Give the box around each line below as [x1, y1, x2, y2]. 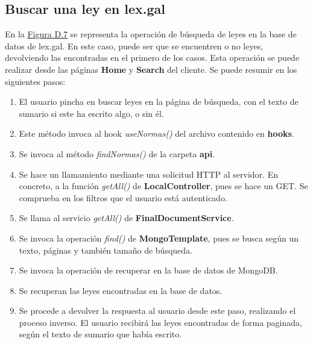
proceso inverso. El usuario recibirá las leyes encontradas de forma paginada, [19, 316, 302, 328]
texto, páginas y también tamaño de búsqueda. [19, 243, 192, 256]
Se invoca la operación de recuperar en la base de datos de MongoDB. [19, 264, 278, 277]
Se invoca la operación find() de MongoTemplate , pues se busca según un [19, 231, 299, 244]
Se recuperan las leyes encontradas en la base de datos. [19, 284, 223, 296]
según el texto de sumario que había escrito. [19, 328, 182, 340]
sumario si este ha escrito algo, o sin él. [19, 107, 164, 119]
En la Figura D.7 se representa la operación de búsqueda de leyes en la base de [5, 28, 297, 40]
